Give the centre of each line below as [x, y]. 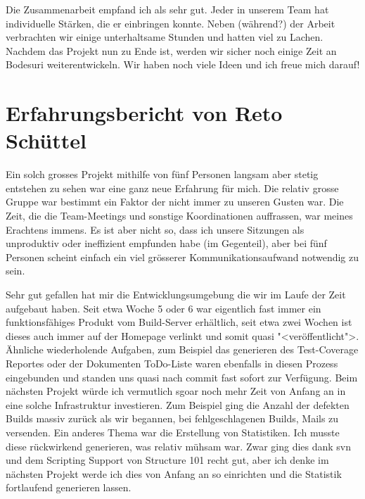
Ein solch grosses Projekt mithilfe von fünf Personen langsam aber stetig [162, 174]
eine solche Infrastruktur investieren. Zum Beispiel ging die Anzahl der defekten [178, 404]
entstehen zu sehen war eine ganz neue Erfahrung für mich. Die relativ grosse [172, 188]
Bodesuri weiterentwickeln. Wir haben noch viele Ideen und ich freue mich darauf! [183, 64]
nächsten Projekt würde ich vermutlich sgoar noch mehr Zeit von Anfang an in [176, 391]
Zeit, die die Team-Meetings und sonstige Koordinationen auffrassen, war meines [179, 216]
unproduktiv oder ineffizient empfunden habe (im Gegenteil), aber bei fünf [166, 243]
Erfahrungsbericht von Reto [144, 113]
